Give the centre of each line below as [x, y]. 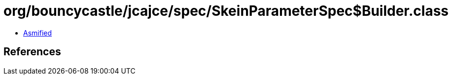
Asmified [38, 33]
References [32, 52]
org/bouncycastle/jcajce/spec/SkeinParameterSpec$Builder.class [226, 11]
